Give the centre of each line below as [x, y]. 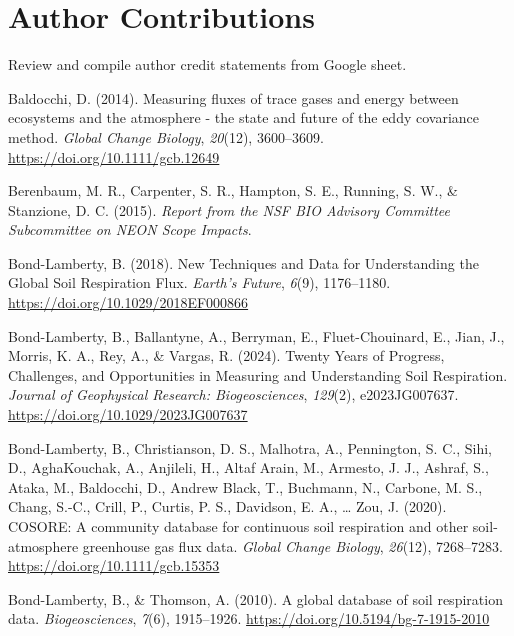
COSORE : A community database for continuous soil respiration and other [238, 526]
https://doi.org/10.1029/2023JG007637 [128, 414]
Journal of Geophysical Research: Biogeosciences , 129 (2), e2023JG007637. [233, 394]
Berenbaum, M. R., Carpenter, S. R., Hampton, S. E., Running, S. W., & [233, 190]
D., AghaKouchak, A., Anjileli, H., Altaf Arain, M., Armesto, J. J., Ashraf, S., [248, 467]
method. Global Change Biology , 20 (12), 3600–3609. [166, 136]
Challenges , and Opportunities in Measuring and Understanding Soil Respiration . [258, 374]
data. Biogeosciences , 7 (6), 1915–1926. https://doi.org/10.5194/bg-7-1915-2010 [249, 618]
